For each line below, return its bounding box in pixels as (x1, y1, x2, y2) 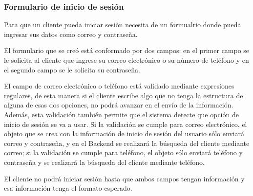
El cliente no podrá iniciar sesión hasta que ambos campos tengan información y (4, 173, 245, 183)
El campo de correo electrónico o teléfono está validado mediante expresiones (4, 81, 234, 91)
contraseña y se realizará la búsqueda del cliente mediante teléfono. (4, 157, 205, 167)
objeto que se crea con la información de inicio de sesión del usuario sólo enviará (4, 128, 245, 139)
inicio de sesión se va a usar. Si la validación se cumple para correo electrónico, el (4, 119, 247, 129)
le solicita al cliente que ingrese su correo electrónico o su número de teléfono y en (4, 55, 249, 65)
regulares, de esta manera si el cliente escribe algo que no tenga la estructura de (4, 90, 243, 100)
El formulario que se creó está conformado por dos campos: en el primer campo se (4, 45, 250, 55)
